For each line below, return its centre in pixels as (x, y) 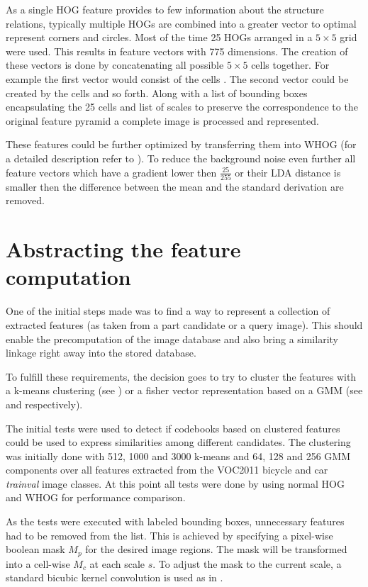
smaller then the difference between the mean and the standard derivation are (175, 186)
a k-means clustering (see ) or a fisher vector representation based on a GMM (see (184, 390)
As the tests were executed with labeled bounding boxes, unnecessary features (175, 521)
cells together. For (290, 65)
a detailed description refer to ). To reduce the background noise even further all (181, 158)
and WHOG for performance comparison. (96, 497)
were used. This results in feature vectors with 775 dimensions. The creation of (177, 51)
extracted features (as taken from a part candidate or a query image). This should (184, 324)
